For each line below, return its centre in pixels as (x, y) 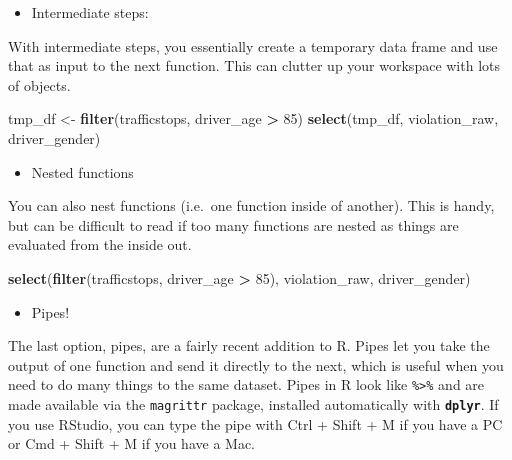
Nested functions (82, 171)
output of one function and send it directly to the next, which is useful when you (256, 364)
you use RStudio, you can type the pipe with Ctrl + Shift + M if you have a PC (255, 423)
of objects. (39, 84)
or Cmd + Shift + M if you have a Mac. (131, 443)
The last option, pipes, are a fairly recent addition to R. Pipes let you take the (249, 345)
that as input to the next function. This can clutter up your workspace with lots (254, 65)
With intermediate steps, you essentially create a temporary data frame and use (253, 45)
